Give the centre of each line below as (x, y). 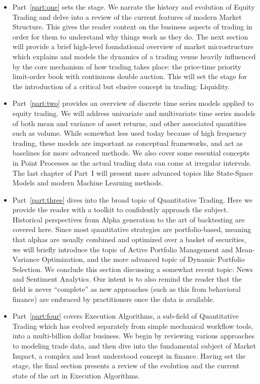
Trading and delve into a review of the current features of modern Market (127, 16)
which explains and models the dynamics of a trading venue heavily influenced (134, 56)
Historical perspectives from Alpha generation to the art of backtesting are (128, 219)
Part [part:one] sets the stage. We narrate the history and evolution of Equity (134, 7)
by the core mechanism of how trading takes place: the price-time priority (127, 66)
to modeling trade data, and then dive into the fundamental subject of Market (134, 345)
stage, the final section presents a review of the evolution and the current (126, 366)
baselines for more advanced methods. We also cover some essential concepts (131, 153)
